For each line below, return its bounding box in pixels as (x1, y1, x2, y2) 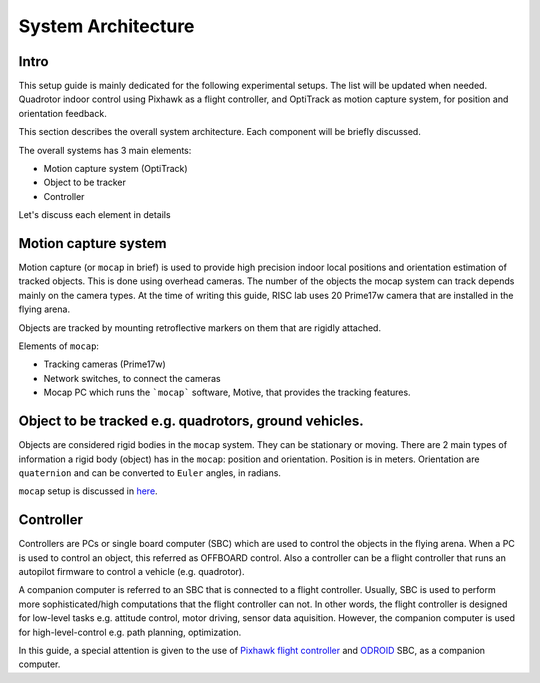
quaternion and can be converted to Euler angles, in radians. (18, 466, 282, 479)
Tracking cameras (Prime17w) (43, 358, 167, 370)
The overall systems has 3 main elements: (18, 144, 192, 156)
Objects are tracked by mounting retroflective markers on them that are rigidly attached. (18, 321, 382, 334)
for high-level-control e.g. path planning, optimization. (18, 626, 242, 638)
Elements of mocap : (18, 340, 100, 352)
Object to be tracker (43, 176, 127, 189)
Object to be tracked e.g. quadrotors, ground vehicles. (18, 413, 364, 430)
